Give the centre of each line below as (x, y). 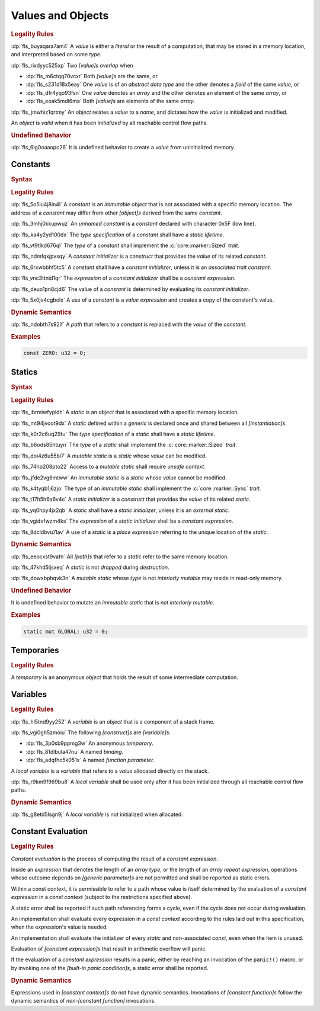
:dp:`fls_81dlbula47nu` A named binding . (75, 751)
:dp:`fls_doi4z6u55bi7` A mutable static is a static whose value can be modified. (109, 456)
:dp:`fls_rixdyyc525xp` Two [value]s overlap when (72, 65)
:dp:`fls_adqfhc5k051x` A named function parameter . (90, 760)
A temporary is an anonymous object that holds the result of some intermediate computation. (124, 677)
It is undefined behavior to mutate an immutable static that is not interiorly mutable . (113, 603)
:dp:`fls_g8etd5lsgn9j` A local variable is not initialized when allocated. (97, 814)
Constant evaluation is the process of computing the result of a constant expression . (115, 859)
